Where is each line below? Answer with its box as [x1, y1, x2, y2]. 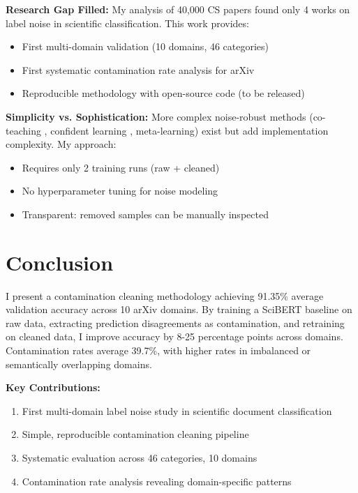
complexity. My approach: [6, 137, 117, 151]
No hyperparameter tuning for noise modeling [22, 183, 218, 198]
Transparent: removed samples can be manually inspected [22, 206, 269, 221]
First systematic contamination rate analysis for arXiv [22, 62, 255, 77]
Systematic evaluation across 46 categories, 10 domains [22, 450, 258, 464]
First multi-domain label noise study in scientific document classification [22, 403, 332, 418]
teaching [6, 123, 41, 137]
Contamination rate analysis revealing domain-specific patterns [22, 473, 292, 488]
